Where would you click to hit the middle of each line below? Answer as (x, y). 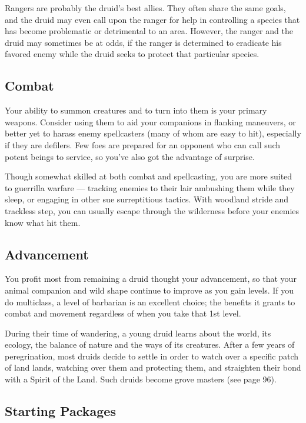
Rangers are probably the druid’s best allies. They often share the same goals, (145, 8)
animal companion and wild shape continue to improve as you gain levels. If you (149, 290)
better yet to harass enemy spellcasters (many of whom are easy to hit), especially (153, 133)
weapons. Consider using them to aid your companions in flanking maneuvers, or (150, 121)
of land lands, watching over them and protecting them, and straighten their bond (153, 367)
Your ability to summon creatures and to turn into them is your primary (136, 110)
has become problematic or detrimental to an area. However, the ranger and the (149, 31)
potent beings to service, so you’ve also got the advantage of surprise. (130, 156)
